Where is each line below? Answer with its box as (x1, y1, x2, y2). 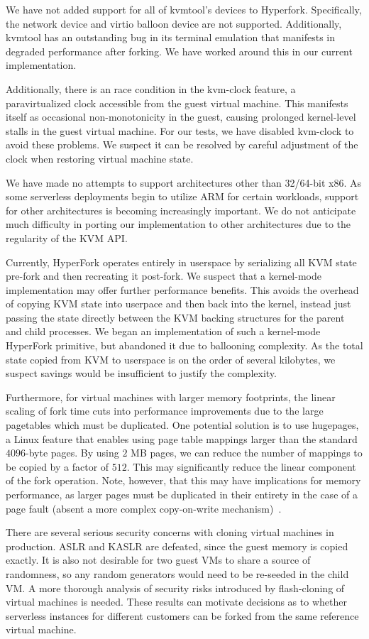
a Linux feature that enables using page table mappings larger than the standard (6, 431, 358, 446)
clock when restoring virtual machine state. (6, 151, 194, 165)
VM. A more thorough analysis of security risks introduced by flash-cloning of (6, 580, 345, 595)
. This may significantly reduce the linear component (126, 459, 356, 474)
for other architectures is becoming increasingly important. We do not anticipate (6, 202, 356, 217)
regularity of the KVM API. (6, 230, 128, 245)
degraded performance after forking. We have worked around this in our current (6, 43, 353, 58)
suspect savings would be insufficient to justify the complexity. (6, 366, 277, 381)
